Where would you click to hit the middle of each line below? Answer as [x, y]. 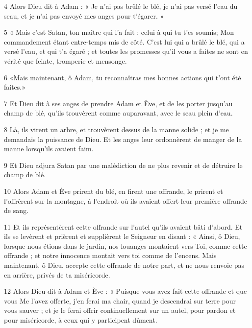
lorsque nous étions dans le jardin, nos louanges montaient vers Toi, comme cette [126, 246]
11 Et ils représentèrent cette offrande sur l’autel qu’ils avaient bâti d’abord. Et [123, 226]
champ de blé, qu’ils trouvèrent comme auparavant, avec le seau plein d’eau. [118, 113]
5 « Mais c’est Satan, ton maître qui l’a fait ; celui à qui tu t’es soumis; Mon [119, 32]
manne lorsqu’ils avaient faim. [49, 149]
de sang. [16, 210]
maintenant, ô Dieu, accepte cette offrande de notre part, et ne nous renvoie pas [124, 265]
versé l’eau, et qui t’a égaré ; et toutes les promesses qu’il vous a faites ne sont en [126, 51]
